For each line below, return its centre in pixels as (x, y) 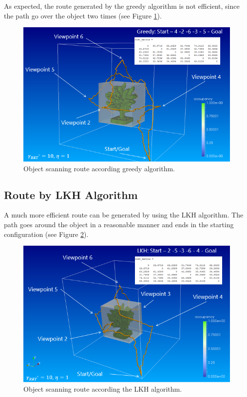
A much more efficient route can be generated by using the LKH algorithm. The (124, 215)
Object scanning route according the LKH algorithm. (103, 389)
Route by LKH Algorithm (71, 194)
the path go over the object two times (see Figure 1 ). (83, 15)
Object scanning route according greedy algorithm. (99, 168)
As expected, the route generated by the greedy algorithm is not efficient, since (122, 6)
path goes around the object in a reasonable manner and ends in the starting (119, 224)
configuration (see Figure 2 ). (46, 234)
